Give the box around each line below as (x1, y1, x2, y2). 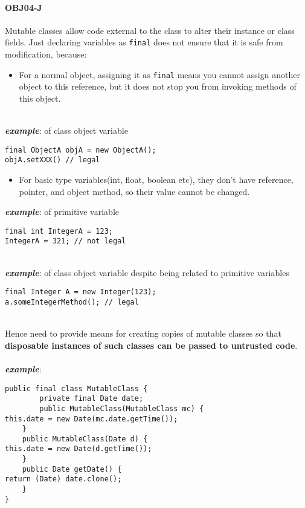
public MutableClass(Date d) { (22, 434, 148, 443)
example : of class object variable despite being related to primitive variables (5, 266, 289, 279)
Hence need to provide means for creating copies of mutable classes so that (5, 327, 281, 340)
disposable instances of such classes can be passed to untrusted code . (5, 338, 298, 351)
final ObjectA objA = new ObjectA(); (5, 145, 156, 154)
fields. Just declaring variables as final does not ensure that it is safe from (5, 36, 283, 48)
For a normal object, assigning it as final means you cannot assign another (19, 68, 300, 81)
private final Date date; (39, 394, 144, 403)
